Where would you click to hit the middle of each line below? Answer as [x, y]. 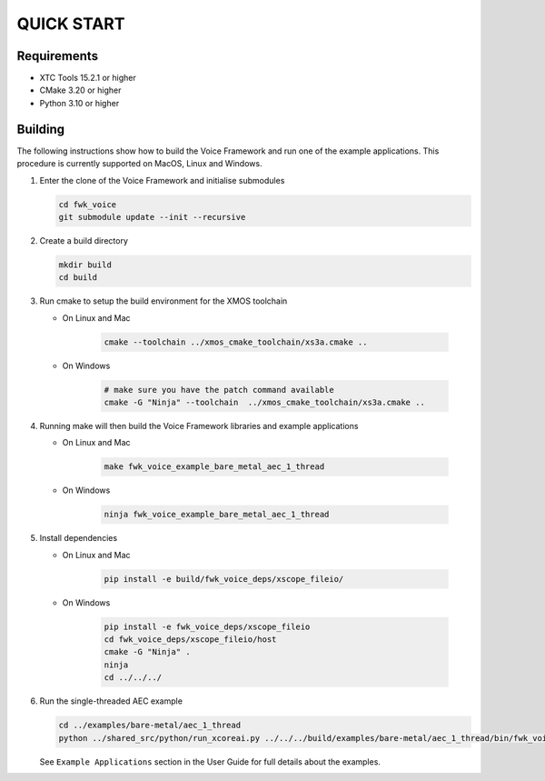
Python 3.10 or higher [79, 103]
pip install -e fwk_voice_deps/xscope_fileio [207, 626]
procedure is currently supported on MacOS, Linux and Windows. [139, 164]
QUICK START [71, 24]
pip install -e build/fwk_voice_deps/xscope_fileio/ [224, 579]
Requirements [58, 56]
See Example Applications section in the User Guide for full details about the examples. [210, 761]
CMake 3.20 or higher [80, 90]
